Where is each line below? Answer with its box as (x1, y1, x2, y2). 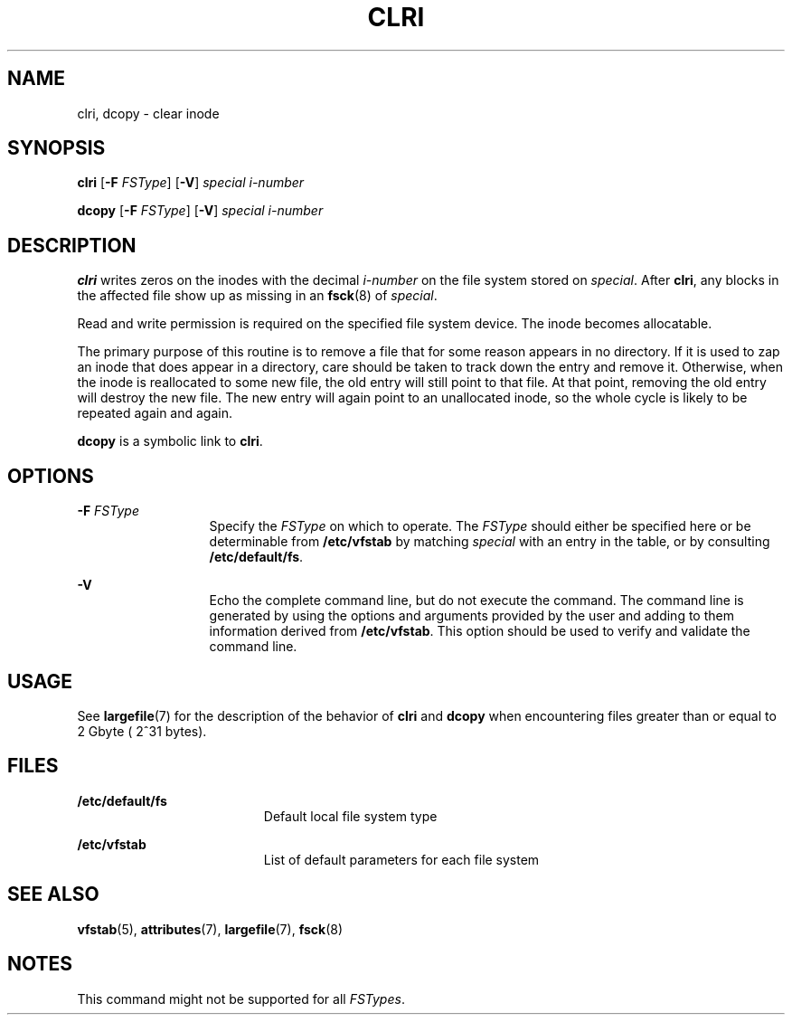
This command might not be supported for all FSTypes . (77, 990, 405, 1007)
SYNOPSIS (7, 137, 106, 160)
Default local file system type (263, 808, 438, 824)
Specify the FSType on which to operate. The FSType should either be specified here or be (209, 518, 751, 535)
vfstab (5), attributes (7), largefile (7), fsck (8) (77, 921, 344, 937)
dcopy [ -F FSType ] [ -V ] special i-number (77, 203, 324, 219)
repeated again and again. (77, 405, 232, 421)
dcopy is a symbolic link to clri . (77, 433, 263, 449)
